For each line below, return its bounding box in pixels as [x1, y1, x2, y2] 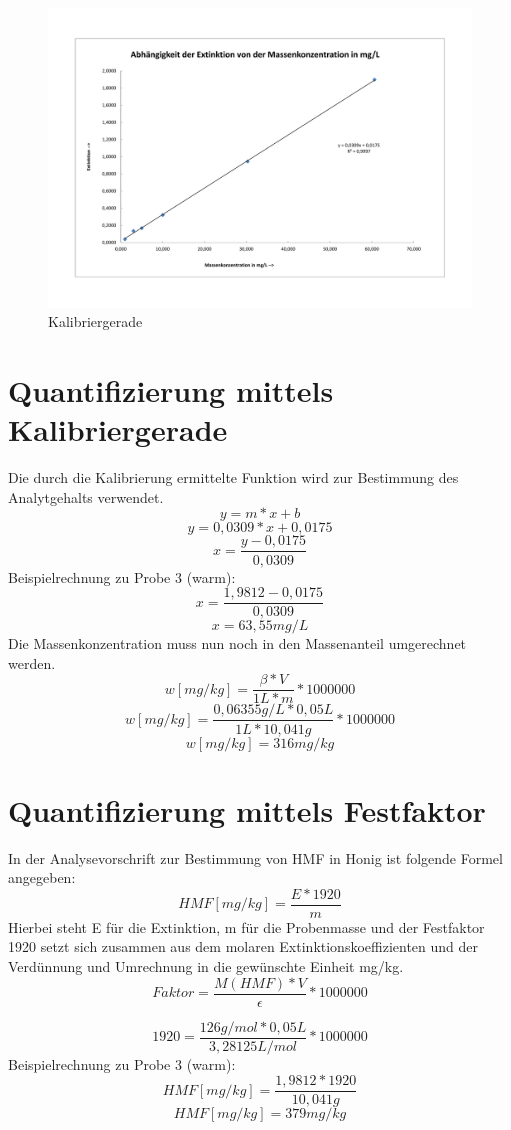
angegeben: [8, 867, 76, 888]
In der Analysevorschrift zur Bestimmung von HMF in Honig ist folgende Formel [8, 847, 503, 868]
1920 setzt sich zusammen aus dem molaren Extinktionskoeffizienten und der [8, 936, 479, 957]
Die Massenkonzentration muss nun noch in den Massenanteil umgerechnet [8, 633, 467, 654]
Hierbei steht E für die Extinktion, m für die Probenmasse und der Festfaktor [8, 916, 485, 937]
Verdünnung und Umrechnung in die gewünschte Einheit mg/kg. [8, 956, 404, 977]
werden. [8, 652, 56, 673]
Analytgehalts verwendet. [8, 486, 164, 507]
